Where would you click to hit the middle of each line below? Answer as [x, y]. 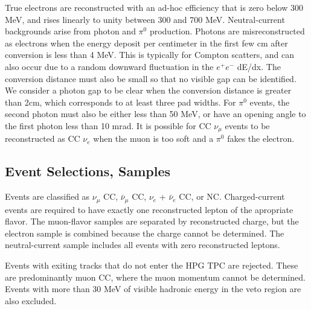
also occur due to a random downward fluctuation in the [109, 66]
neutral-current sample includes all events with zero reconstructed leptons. [143, 245]
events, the [270, 102]
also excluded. [31, 300]
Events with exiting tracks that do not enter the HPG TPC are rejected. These [152, 265]
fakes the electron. [261, 139]
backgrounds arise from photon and [70, 31]
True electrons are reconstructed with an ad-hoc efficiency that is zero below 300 [154, 7]
